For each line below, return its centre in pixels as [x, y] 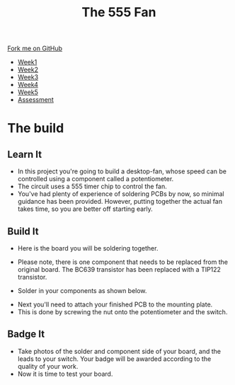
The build [36, 128]
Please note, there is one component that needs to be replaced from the [123, 262]
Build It [23, 231]
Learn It [25, 154]
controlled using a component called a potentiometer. [96, 179]
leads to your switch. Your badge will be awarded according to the [114, 359]
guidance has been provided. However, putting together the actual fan [120, 202]
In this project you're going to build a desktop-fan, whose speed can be [122, 171]
